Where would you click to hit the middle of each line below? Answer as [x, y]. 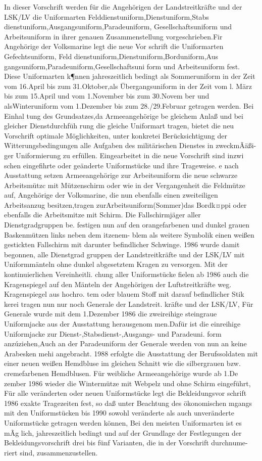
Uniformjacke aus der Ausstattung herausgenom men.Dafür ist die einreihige [122, 324]
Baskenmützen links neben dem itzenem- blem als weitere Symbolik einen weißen [129, 234]
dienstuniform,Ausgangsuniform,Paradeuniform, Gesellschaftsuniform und [118, 27]
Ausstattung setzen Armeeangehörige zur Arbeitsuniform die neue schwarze [121, 175]
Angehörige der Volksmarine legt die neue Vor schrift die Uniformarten [114, 46]
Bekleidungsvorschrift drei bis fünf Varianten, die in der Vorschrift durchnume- [126, 443]
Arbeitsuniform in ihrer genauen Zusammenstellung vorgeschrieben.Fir [113, 36]
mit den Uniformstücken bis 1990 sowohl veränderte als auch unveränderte [119, 413]
